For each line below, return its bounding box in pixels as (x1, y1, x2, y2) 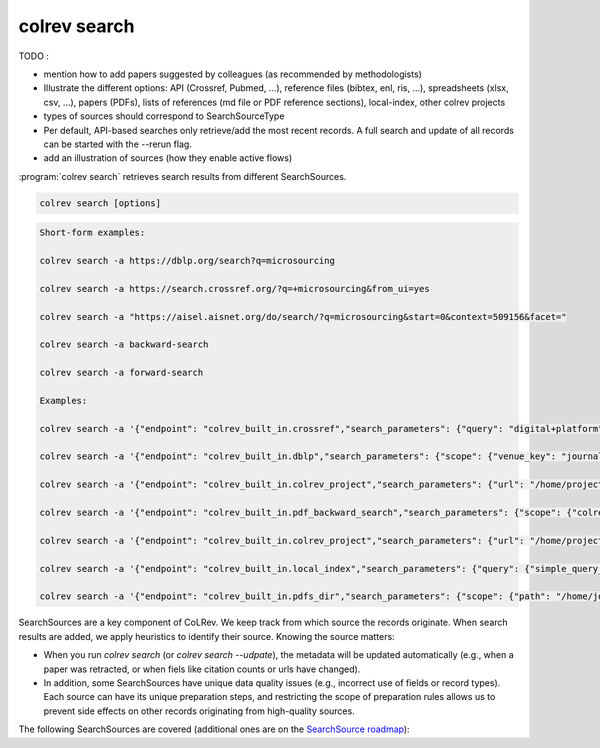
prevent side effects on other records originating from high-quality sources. (43, 705, 355, 717)
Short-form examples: (39, 227, 146, 239)
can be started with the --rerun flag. (43, 138, 192, 150)
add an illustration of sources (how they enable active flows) (43, 152, 293, 164)
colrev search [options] (39, 197, 162, 209)
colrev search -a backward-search (39, 339, 209, 350)
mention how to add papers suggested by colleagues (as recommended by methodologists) (43, 68, 422, 80)
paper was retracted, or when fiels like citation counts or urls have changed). (43, 663, 361, 675)
